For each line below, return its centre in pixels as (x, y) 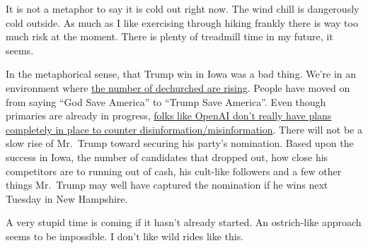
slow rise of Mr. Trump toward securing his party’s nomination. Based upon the (180, 143)
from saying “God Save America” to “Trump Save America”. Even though (166, 101)
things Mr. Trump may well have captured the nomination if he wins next (167, 185)
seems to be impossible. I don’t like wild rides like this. (125, 236)
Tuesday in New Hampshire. (67, 198)
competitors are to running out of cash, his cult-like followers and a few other (174, 171)
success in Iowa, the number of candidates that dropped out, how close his (167, 157)
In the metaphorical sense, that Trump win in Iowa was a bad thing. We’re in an (181, 74)
